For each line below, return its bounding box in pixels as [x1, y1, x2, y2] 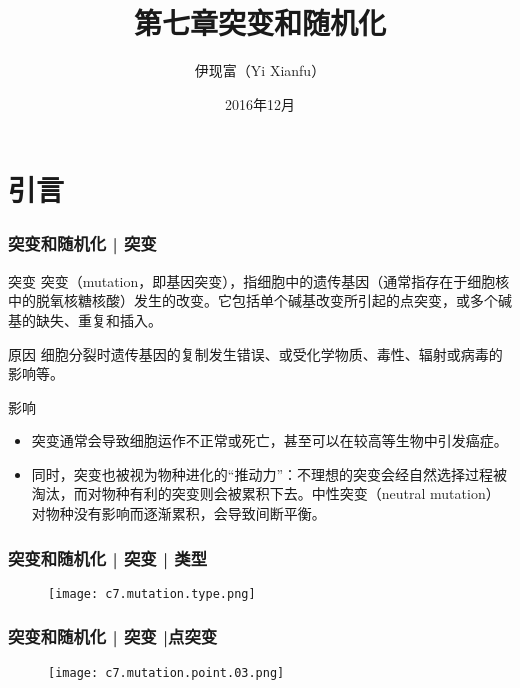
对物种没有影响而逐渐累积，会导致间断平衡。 [31, 503, 326, 524]
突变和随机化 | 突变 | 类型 [8, 545, 208, 570]
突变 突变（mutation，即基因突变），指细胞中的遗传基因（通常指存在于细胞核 [8, 270, 510, 291]
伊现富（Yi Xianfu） [194, 60, 326, 81]
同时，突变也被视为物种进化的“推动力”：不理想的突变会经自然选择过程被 [31, 463, 508, 484]
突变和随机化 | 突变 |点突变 [8, 624, 218, 649]
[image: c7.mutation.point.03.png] [48, 665, 285, 680]
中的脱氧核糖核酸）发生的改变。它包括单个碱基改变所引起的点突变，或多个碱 [8, 290, 512, 311]
